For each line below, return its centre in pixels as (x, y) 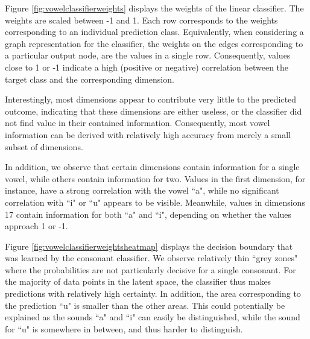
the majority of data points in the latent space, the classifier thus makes (138, 281)
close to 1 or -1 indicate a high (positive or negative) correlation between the (147, 67)
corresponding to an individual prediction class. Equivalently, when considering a (154, 32)
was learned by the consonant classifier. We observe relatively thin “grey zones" (151, 258)
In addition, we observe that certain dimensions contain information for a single (152, 167)
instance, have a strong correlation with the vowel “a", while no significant (142, 190)
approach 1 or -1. (36, 226)
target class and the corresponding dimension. (90, 79)
